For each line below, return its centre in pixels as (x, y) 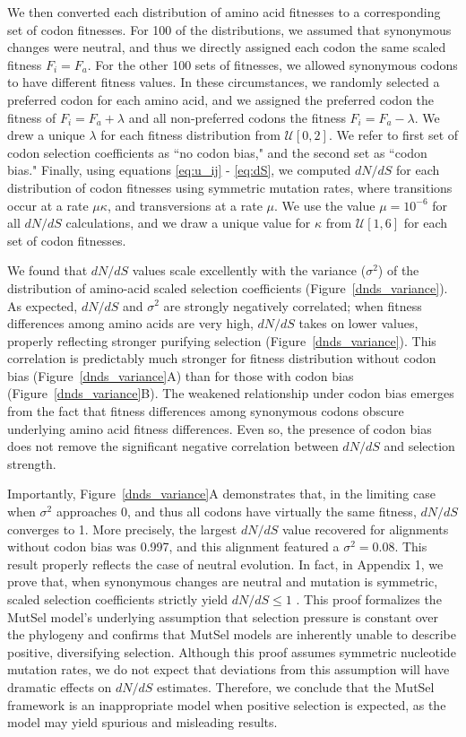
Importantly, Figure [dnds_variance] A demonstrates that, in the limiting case (221, 494)
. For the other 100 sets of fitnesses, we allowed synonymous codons (272, 64)
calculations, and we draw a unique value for (188, 223)
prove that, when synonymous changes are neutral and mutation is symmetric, (223, 581)
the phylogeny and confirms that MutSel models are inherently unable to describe (232, 634)
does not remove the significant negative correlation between (173, 446)
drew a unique (46, 135)
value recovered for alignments (365, 529)
